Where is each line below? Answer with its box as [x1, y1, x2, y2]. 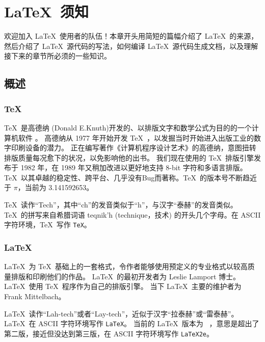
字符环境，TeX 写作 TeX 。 [4, 219, 91, 230]
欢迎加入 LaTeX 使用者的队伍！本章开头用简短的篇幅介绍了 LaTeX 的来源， [4, 31, 258, 41]
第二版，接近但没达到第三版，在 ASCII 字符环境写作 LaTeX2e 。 [4, 328, 214, 338]
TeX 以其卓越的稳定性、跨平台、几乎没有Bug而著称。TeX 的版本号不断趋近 [4, 172, 257, 182]
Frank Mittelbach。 [4, 291, 66, 301]
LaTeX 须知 [4, 1, 89, 22]
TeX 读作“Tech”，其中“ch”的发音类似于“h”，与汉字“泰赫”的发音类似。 [4, 199, 237, 210]
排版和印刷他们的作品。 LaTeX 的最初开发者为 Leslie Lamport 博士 [11, 271, 233, 281]
